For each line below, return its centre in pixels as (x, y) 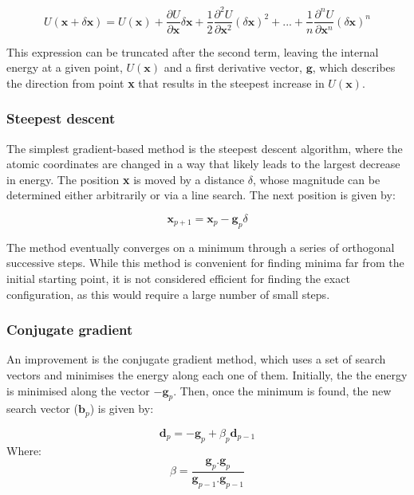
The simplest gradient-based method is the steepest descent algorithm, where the (205, 148)
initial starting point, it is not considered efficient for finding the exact (178, 278)
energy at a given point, (65, 67)
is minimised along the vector (78, 390)
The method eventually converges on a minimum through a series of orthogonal (201, 247)
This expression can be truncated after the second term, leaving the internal (193, 51)
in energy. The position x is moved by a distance (126, 179)
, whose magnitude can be (316, 179)
